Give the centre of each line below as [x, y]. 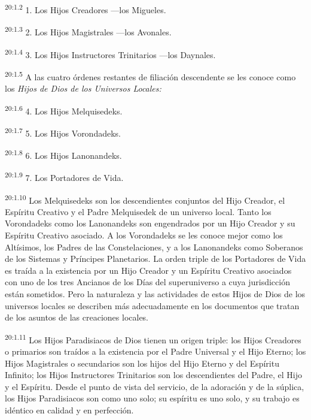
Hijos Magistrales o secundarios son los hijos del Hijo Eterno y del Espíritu [142, 363]
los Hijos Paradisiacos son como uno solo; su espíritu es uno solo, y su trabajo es [152, 398]
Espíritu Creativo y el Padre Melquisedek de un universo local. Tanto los [138, 211]
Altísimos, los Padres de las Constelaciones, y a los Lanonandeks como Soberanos [154, 247]
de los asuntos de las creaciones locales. [77, 317]
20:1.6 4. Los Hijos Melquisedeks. [64, 110]
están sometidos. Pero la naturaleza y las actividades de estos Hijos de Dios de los [155, 294]
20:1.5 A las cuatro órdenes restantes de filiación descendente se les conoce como [150, 75]
